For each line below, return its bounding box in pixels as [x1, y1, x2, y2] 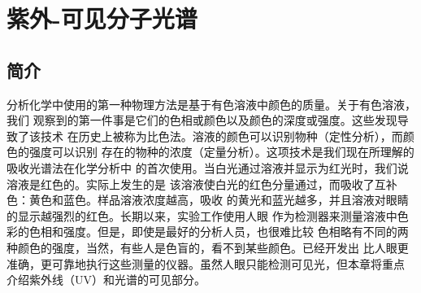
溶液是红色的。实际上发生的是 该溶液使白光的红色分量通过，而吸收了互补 [7, 175, 397, 192]
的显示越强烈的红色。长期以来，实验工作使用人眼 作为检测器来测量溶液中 [7, 207, 397, 224]
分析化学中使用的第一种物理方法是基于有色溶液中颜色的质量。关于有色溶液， [7, 95, 416, 112]
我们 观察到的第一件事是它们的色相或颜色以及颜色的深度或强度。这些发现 [7, 112, 397, 129]
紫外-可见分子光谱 [7, 2, 197, 35]
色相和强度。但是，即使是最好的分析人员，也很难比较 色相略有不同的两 [28, 223, 409, 240]
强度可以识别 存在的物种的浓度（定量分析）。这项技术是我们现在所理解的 [28, 143, 414, 160]
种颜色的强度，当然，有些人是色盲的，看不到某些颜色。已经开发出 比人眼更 [7, 238, 409, 256]
